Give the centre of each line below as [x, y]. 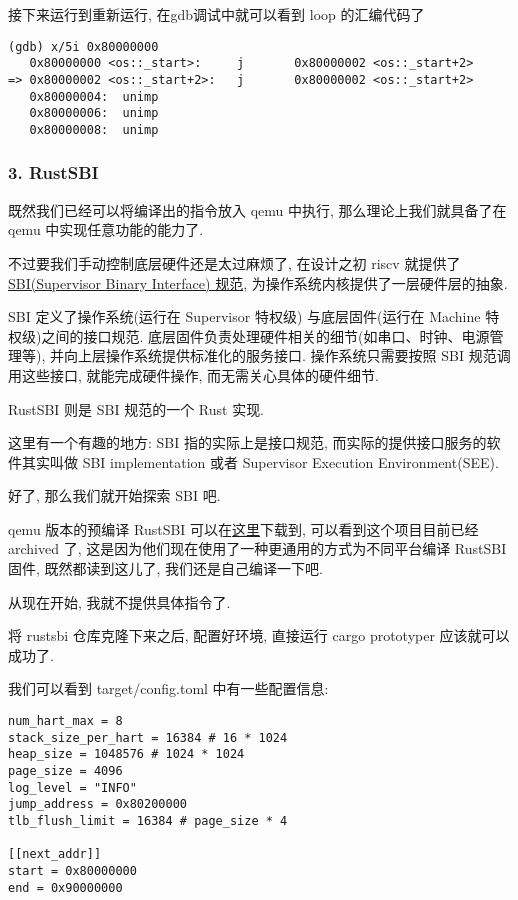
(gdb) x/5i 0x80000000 [83, 46]
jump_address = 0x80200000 [97, 804]
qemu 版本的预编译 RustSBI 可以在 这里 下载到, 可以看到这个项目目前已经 [243, 528]
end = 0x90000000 [65, 887]
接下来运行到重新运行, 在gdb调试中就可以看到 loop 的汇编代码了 [216, 14]
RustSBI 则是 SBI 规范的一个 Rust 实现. [136, 408]
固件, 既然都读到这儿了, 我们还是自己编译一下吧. [165, 568]
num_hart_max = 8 [65, 721]
